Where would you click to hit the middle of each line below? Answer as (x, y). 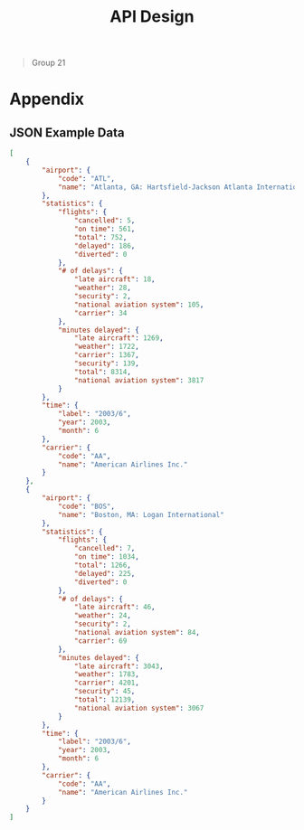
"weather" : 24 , (102, 616)
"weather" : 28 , (102, 288)
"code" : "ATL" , (86, 178)
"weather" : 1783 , (107, 674)
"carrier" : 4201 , (107, 683)
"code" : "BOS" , (86, 506)
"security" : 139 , (107, 363)
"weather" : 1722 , (107, 347)
